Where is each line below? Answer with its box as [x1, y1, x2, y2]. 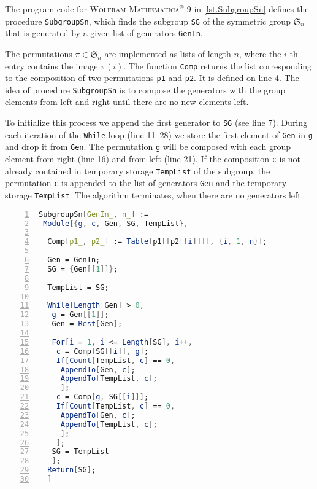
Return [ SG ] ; [47, 466, 96, 475]
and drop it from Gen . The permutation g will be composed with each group [5, 140, 291, 153]
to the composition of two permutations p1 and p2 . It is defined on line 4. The [5, 71, 299, 84]
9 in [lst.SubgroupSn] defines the [186, 2, 309, 15]
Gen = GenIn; [47, 256, 101, 265]
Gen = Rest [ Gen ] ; [52, 319, 123, 329]
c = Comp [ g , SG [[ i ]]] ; [56, 393, 149, 402]
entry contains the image [5, 59, 98, 72]
